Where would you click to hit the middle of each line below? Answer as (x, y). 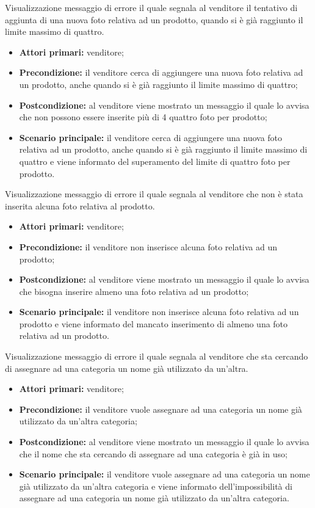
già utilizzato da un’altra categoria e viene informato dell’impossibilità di (156, 486)
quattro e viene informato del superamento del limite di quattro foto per (155, 161)
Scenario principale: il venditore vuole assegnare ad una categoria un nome (165, 474)
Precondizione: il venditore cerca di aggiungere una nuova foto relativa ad (161, 72)
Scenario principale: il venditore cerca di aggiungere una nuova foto (151, 137)
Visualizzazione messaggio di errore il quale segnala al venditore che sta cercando (157, 356)
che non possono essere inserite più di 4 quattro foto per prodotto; (143, 117)
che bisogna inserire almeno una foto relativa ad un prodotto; (134, 291)
